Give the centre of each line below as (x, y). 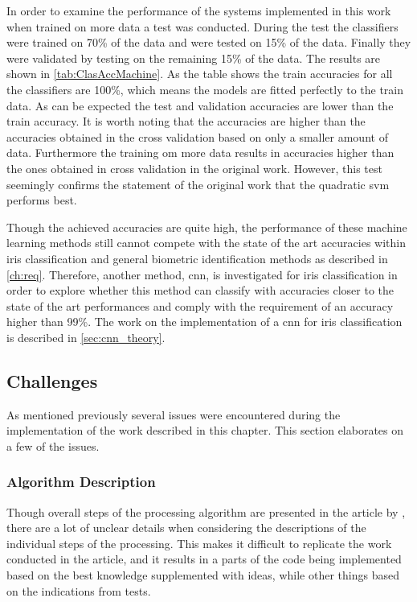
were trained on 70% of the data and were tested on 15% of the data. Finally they (209, 42)
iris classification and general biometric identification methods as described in (197, 258)
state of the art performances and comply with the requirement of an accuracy (200, 305)
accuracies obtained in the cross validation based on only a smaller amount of (197, 136)
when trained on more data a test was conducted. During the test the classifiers (202, 26)
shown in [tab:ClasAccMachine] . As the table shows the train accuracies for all (200, 74)
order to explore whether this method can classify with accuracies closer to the (200, 290)
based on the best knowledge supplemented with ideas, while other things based (203, 575)
